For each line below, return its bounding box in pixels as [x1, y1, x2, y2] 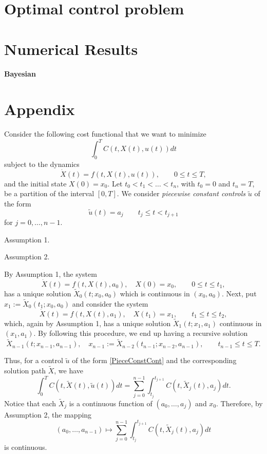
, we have [54, 365, 84, 376]
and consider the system [72, 298, 148, 309]
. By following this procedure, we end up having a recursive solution [33, 328, 248, 338]
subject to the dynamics [4, 158, 80, 169]
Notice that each [4, 398, 56, 408]
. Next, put [221, 288, 257, 299]
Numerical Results [4, 38, 138, 59]
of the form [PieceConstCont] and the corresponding [72, 355, 237, 366]
